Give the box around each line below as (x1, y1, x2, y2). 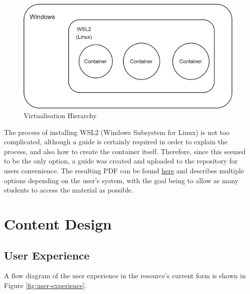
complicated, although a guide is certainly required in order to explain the (4, 136, 228, 147)
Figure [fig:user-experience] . (4, 280, 87, 290)
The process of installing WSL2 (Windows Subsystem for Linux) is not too (4, 127, 230, 137)
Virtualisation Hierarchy (24, 110, 97, 120)
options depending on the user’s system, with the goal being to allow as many (4, 175, 239, 185)
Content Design (4, 213, 112, 233)
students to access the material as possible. (4, 185, 133, 195)
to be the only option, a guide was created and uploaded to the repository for (4, 156, 238, 166)
